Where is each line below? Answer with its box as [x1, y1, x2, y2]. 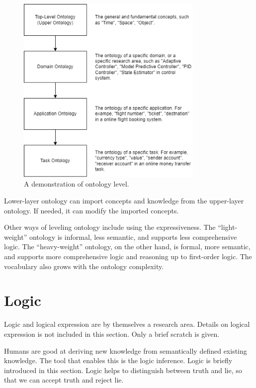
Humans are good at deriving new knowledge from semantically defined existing [4, 345, 247, 356]
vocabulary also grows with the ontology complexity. [4, 261, 164, 271]
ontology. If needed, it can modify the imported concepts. [4, 205, 179, 215]
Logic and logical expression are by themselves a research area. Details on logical [4, 319, 250, 329]
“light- [218, 222, 238, 232]
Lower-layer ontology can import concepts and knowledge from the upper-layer [4, 195, 244, 206]
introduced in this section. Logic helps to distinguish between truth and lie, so [4, 365, 242, 375]
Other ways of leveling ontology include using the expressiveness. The [4, 222, 216, 232]
